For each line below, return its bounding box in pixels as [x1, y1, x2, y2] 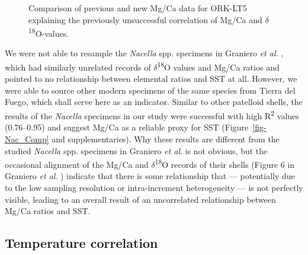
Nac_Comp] [5, 132, 49, 145]
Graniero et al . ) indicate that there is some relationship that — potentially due [5, 170, 295, 182]
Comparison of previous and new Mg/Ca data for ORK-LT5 [28, 2, 247, 14]
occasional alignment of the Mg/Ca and [5, 158, 149, 170]
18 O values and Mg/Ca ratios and [157, 59, 280, 73]
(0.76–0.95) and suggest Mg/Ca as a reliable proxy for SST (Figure [5, 121, 249, 133]
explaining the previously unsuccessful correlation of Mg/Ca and [28, 13, 262, 26]
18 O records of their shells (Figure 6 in [155, 157, 295, 170]
